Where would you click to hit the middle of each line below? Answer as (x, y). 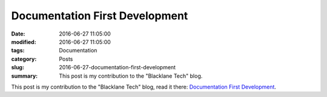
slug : (18, 67)
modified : (24, 42)
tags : (18, 51)
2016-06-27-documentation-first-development (117, 67)
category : (24, 59)
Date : (18, 34)
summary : (25, 76)
